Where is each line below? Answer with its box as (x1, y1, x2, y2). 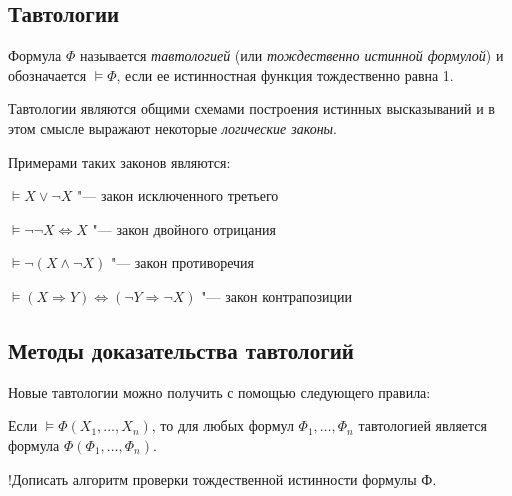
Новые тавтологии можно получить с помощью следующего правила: (8, 381, 431, 402)
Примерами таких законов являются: (8, 151, 231, 172)
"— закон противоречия (110, 252, 255, 273)
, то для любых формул (151, 415, 294, 436)
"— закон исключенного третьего (77, 185, 279, 206)
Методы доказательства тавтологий (8, 334, 354, 365)
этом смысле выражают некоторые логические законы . (8, 117, 338, 138)
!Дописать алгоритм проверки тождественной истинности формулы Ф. (8, 468, 437, 489)
